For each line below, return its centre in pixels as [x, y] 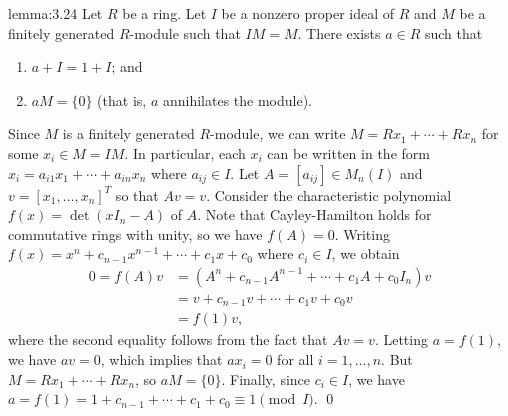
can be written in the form [348, 152]
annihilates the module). [237, 99]
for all [295, 359]
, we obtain [365, 253]
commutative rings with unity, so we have [135, 233]
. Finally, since [266, 378]
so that [137, 194]
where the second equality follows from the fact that [168, 339]
